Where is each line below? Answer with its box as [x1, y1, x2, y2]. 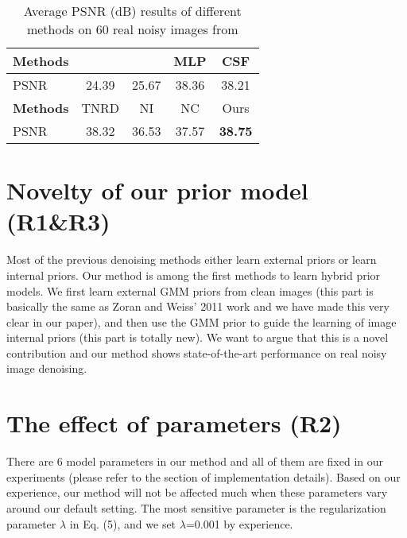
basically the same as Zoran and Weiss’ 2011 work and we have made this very [6, 298, 390, 315]
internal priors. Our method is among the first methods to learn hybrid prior [6, 266, 381, 283]
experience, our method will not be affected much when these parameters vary [6, 484, 388, 501]
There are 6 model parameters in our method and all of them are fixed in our [6, 453, 384, 470]
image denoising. [6, 360, 87, 377]
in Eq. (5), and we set [69, 515, 176, 532]
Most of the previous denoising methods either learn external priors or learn [6, 251, 377, 268]
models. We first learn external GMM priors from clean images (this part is [6, 282, 374, 299]
